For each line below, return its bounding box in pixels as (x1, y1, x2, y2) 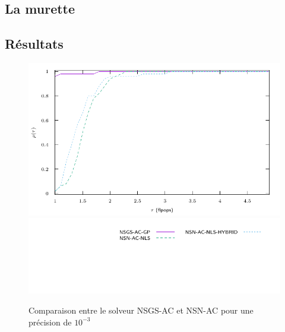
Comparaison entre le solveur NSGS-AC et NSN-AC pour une (28, 304, 254, 317)
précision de (28, 315, 72, 328)
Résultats (5, 34, 64, 53)
